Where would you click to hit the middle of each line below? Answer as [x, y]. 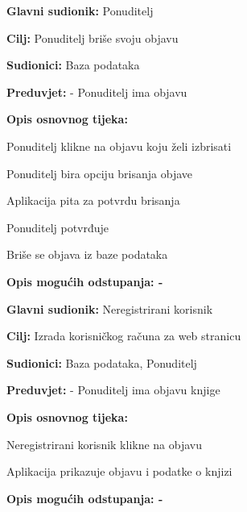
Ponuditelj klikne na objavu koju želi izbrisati [119, 146]
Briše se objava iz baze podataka [87, 254]
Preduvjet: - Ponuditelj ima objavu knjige [113, 390]
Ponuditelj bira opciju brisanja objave [100, 173]
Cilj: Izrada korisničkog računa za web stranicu [124, 336]
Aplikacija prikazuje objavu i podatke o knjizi [119, 471]
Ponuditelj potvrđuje [58, 227]
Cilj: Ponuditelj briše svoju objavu [93, 37]
